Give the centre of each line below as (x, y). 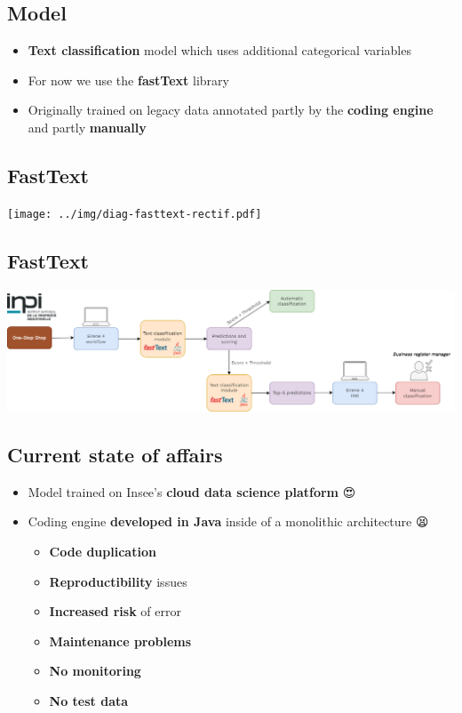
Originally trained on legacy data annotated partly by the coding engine (231, 110)
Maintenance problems (120, 641)
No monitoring (95, 671)
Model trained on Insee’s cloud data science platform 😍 (192, 491)
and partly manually (87, 127)
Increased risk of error (115, 611)
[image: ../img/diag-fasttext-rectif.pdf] (135, 214)
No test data (89, 700)
